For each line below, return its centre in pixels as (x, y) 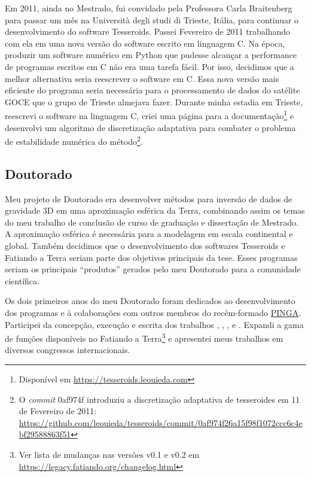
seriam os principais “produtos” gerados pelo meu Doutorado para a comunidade (153, 269)
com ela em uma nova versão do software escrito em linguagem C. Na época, (145, 43)
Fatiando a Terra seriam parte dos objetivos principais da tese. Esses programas (151, 257)
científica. (22, 280)
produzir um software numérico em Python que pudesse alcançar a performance (151, 55)
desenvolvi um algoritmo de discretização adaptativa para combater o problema (150, 127)
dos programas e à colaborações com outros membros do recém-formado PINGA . (153, 312)
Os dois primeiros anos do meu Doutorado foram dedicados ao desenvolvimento (150, 301)
